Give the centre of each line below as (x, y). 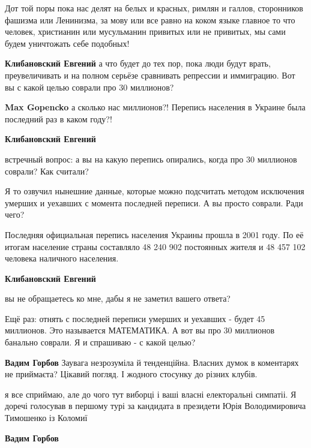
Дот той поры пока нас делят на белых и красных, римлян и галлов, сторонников (154, 8)
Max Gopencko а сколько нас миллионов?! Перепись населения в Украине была (155, 107)
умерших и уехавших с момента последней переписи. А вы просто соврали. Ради (154, 202)
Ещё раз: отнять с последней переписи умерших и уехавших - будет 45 (135, 318)
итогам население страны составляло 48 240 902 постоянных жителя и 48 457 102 (155, 246)
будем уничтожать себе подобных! (67, 43)
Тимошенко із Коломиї (46, 418)
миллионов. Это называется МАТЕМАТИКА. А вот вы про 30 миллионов (140, 330)
